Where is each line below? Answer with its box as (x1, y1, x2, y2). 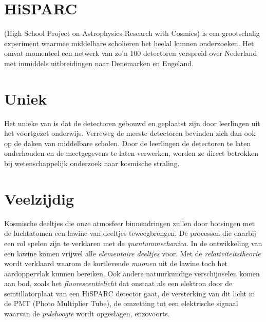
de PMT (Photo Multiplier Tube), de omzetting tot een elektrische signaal (4, 298, 238, 309)
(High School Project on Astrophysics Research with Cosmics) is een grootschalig (4, 28, 260, 38)
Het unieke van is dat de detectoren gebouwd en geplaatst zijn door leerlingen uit (4, 117, 260, 128)
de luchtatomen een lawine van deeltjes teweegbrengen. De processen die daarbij (4, 228, 256, 238)
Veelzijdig (4, 188, 74, 209)
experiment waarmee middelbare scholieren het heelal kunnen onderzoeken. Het (4, 37, 254, 48)
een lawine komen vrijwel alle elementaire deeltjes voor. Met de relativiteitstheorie (4, 248, 261, 258)
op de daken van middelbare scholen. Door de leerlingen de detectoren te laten (4, 137, 251, 148)
